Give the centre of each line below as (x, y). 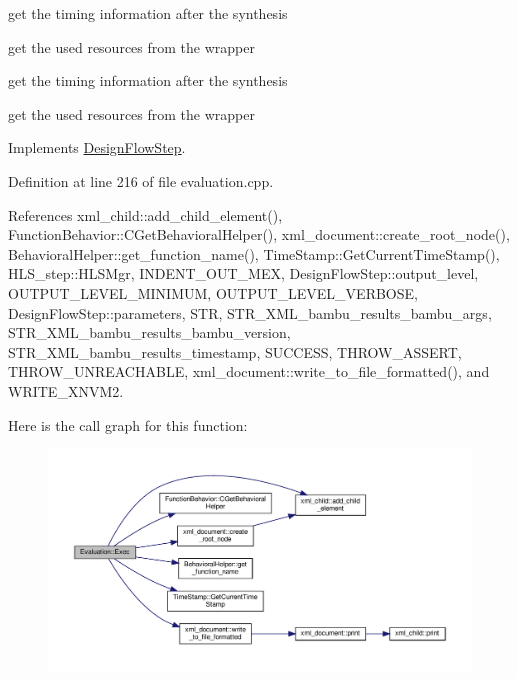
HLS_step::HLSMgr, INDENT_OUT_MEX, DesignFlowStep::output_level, (243, 273)
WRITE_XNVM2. (66, 390)
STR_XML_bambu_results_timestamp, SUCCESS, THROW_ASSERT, (235, 351)
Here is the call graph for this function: (128, 424)
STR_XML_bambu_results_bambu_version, (149, 332)
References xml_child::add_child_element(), (145, 214)
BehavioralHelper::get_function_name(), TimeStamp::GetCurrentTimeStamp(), (254, 253)
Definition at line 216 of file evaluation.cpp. (141, 180)
